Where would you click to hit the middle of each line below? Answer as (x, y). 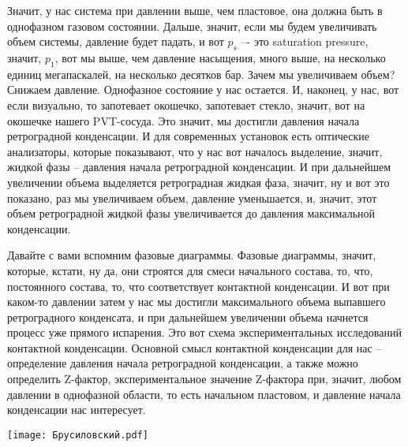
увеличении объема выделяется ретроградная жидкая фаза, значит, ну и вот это (198, 182)
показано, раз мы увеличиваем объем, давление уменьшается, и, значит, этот (192, 197)
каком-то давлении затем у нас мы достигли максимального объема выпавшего (197, 302)
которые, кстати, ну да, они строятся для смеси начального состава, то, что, (190, 270)
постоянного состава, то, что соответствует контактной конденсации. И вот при (198, 286)
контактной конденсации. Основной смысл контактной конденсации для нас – (195, 347)
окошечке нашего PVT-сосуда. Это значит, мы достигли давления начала (183, 120)
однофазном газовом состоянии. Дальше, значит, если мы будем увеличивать (192, 26)
